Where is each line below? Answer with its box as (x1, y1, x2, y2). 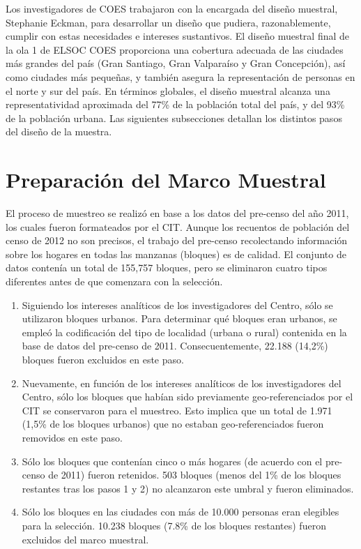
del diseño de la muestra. (6, 124, 112, 139)
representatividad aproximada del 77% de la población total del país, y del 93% (6, 97, 345, 112)
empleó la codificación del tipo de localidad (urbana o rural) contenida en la (22, 324, 347, 339)
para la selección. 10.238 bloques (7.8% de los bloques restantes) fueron (22, 518, 326, 532)
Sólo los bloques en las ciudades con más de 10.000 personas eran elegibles (22, 504, 339, 519)
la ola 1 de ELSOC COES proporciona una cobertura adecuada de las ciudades (6, 42, 344, 57)
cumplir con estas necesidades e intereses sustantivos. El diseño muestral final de (6, 29, 350, 43)
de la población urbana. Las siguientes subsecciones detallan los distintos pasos (6, 110, 342, 125)
